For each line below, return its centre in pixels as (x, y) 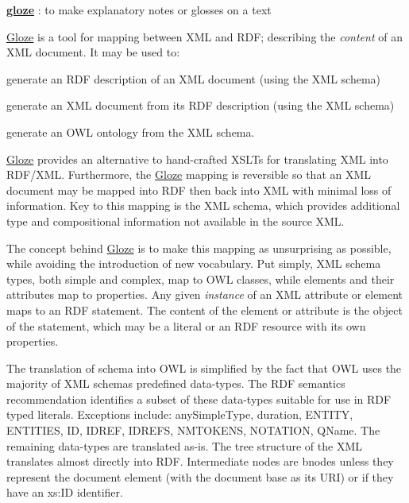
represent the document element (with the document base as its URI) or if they (200, 476)
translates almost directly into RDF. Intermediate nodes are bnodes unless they (200, 461)
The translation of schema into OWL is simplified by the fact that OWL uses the (204, 368)
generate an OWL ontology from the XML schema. (131, 132)
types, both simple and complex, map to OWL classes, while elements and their (201, 279)
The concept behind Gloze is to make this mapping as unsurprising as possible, (199, 248)
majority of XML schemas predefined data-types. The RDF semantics (176, 383)
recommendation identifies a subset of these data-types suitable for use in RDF (199, 399)
